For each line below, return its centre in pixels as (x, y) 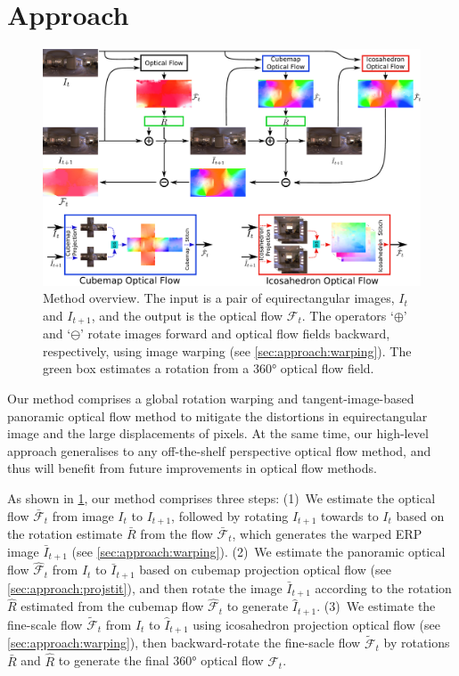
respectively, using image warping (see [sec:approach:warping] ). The (227, 350)
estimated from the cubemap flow (112, 606)
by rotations (417, 643)
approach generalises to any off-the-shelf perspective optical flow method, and (219, 450)
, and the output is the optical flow (187, 315)
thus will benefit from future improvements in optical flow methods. (192, 468)
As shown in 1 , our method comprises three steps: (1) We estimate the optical (221, 497)
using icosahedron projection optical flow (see (316, 625)
